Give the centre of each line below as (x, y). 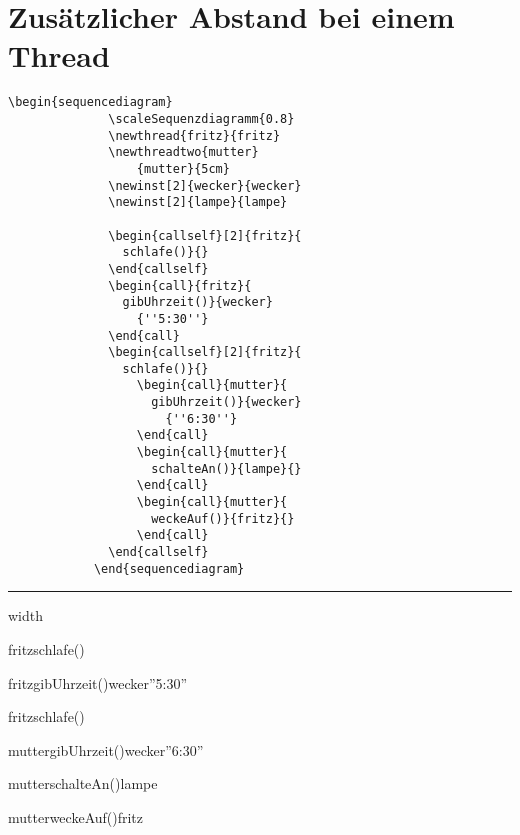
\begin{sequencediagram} (90, 102)
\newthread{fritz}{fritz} (194, 135)
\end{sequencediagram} (169, 568)
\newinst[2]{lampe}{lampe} (198, 202)
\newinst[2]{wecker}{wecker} (205, 185)
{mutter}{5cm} (183, 168)
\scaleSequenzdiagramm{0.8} (201, 118)
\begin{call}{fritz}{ (180, 285)
